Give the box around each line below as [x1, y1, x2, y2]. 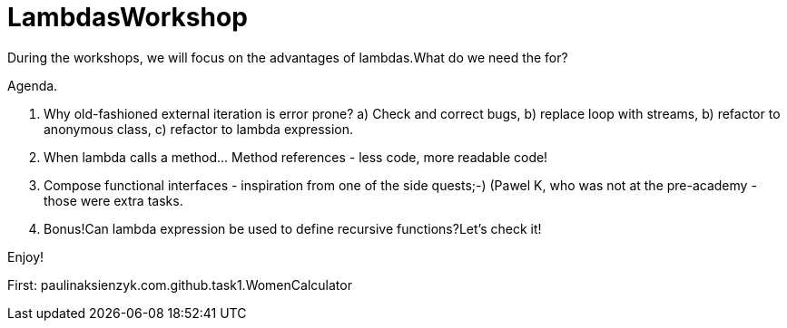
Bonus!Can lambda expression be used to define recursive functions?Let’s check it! [44, 220, 542, 236]
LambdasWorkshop [7, 2, 248, 33]
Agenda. [7, 77, 58, 93]
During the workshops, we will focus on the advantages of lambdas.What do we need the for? [7, 49, 568, 65]
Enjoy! [7, 248, 44, 265]
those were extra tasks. [44, 192, 183, 208]
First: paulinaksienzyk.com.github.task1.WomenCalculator [7, 276, 352, 293]
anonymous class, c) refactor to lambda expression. [44, 121, 354, 137]
